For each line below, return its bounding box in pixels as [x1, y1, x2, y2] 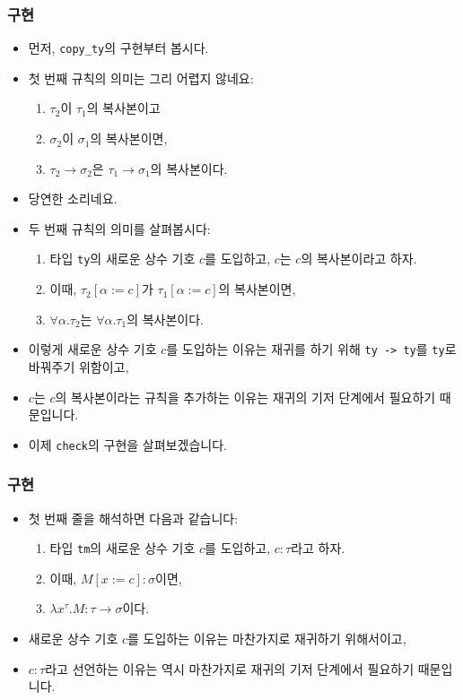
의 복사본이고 [86, 99, 161, 117]
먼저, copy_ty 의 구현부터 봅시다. [28, 39, 209, 57]
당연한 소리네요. [28, 189, 118, 208]
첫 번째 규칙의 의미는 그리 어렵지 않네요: [28, 68, 254, 87]
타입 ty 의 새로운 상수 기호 [49, 249, 196, 268]
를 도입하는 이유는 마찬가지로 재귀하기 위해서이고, [127, 629, 406, 648]
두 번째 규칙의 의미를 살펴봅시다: [28, 219, 211, 238]
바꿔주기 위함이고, [28, 357, 129, 376]
